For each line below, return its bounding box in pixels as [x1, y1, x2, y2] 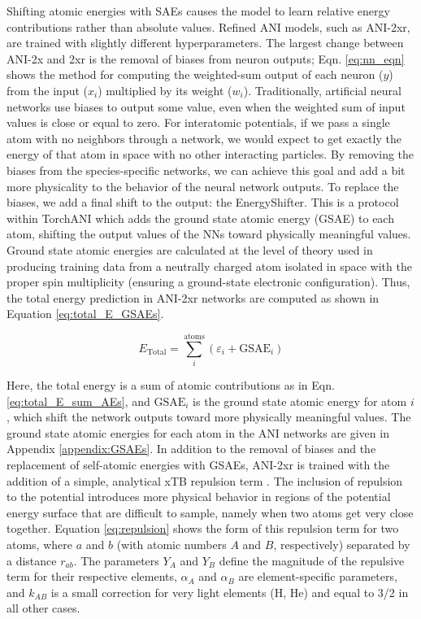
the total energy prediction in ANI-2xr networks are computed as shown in [7, 289, 380, 306]
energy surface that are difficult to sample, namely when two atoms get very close [7, 503, 414, 521]
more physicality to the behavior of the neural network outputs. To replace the [7, 177, 399, 194]
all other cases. [7, 599, 80, 617]
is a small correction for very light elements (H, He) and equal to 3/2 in [50, 583, 409, 600]
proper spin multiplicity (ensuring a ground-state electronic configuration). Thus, [7, 273, 410, 290]
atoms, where [7, 535, 72, 552]
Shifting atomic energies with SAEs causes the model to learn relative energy [7, 2, 390, 19]
